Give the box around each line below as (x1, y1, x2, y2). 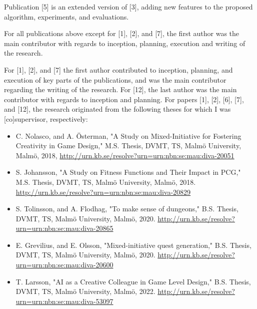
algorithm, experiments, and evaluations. (4, 11, 129, 22)
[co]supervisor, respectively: (4, 113, 88, 124)
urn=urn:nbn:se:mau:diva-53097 (15, 295, 113, 306)
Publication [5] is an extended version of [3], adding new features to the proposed (4, 2, 253, 12)
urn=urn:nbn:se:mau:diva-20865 (15, 223, 113, 233)
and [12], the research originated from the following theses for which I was (4, 104, 231, 114)
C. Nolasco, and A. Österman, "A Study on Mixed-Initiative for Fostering (15, 130, 241, 141)
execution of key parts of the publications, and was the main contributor (4, 74, 226, 85)
